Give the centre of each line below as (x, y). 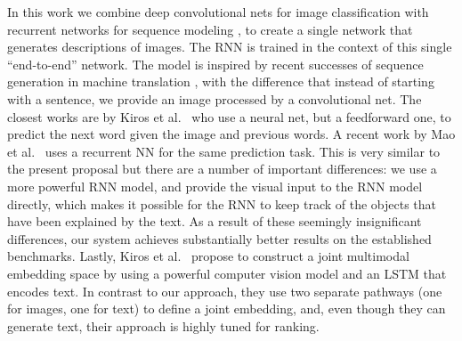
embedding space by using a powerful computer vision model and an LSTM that (227, 273)
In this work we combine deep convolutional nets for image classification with (218, 12)
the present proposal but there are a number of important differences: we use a (222, 169)
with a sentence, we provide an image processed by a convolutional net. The (215, 98)
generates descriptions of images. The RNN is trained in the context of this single (230, 47)
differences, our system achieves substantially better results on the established (219, 238)
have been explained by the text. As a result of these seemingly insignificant (215, 221)
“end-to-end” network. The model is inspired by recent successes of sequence (215, 64)
